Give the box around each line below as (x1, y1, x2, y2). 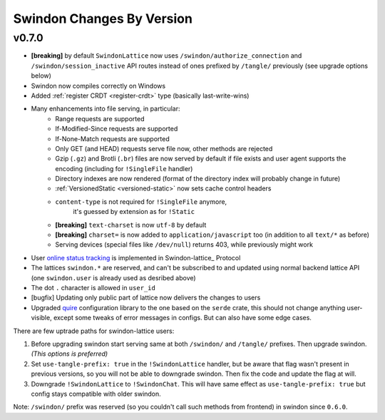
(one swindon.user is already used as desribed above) (31, 273, 196, 282)
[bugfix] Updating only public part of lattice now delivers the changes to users (31, 293, 261, 302)
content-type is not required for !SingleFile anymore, (55, 197, 227, 206)
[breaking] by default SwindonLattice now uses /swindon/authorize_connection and (31, 51, 302, 60)
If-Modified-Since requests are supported (55, 125, 178, 133)
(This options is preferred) (31, 349, 108, 358)
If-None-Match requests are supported (55, 134, 170, 143)
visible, (31, 314, 53, 322)
